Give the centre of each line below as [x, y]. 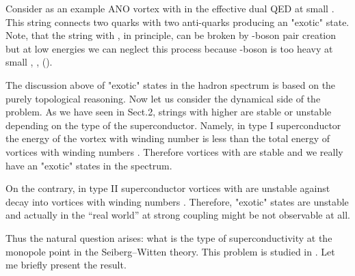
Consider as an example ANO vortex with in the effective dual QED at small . [170, 8]
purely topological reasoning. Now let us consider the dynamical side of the [163, 98]
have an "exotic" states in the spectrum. [89, 165]
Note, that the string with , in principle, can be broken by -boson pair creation [171, 35]
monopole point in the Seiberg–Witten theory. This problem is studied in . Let [170, 251]
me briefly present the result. [66, 265]
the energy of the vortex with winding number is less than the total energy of [168, 138]
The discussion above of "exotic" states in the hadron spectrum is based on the [171, 84]
